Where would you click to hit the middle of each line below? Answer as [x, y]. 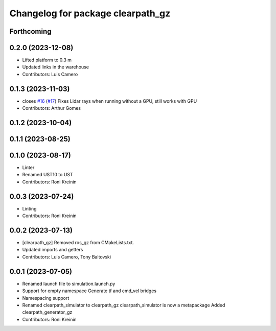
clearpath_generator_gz [47, 312]
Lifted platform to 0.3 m [47, 60]
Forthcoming [30, 31]
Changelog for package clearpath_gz [90, 13]
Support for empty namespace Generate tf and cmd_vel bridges [89, 291]
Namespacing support [46, 298]
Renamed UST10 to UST [48, 175]
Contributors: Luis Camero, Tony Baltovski [67, 257]
